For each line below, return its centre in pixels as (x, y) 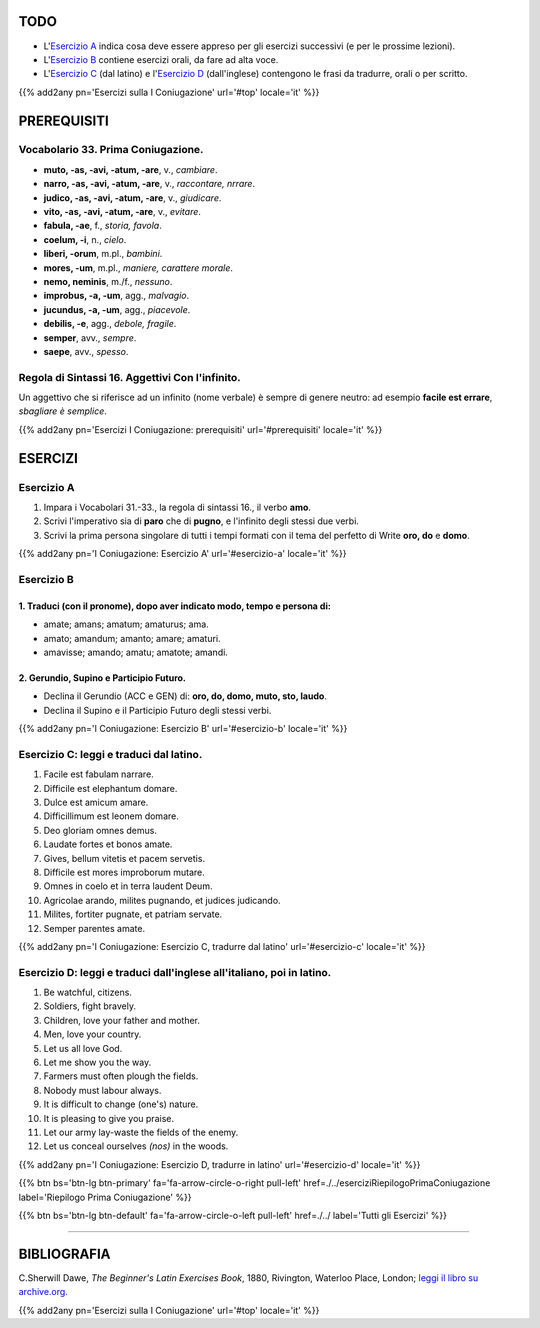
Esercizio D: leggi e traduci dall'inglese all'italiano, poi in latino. (175, 972)
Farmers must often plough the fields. (121, 1076)
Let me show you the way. (97, 1062)
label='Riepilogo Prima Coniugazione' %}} (105, 1197)
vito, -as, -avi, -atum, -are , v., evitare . (122, 212)
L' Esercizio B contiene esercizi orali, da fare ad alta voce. (161, 59)
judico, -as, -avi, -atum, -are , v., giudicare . (132, 197)
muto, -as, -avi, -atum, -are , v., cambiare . (130, 169)
